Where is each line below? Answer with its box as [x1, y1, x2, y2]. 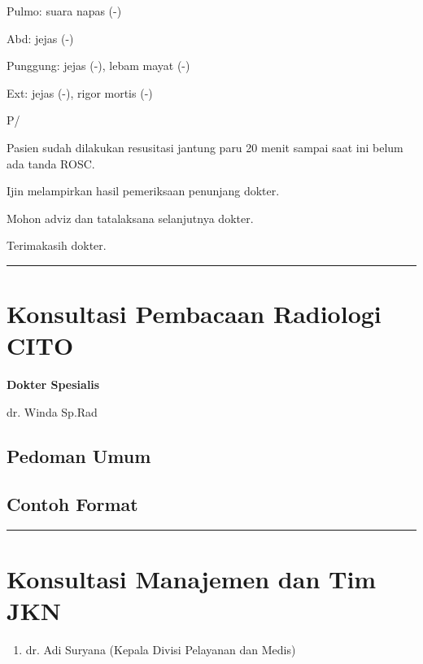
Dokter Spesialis [7, 376, 100, 393]
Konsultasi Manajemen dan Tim [7, 561, 377, 595]
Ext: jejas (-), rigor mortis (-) [7, 84, 153, 101]
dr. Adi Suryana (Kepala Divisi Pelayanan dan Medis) [25, 640, 296, 657]
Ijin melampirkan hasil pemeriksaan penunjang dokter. [7, 182, 280, 199]
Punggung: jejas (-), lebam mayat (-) [7, 57, 190, 74]
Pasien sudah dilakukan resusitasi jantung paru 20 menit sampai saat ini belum [7, 138, 403, 155]
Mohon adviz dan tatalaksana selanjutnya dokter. [7, 209, 254, 226]
